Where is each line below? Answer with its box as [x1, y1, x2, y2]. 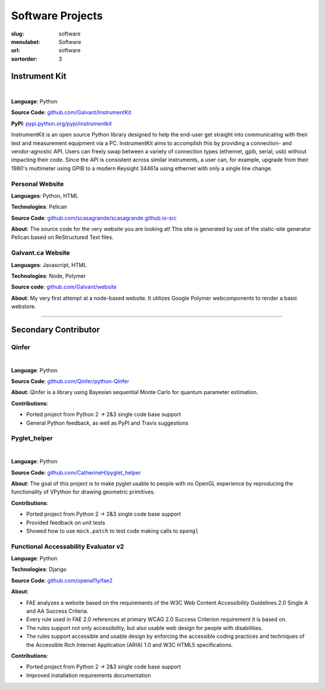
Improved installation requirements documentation [26, 672, 151, 679]
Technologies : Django [11, 566, 67, 573]
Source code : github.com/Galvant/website [11, 283, 117, 291]
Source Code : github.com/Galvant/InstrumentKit [11, 109, 132, 116]
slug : [11, 30, 24, 37]
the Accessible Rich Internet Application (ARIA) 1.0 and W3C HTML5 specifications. [26, 641, 233, 648]
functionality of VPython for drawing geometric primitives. [11, 488, 156, 496]
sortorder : [11, 55, 37, 63]
